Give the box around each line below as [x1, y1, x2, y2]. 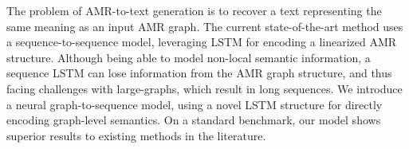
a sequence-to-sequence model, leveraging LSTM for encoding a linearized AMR [6, 33, 397, 50]
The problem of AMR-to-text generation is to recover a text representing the [6, 2, 382, 18]
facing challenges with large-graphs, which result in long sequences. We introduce [6, 80, 403, 96]
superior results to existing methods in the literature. [6, 127, 266, 143]
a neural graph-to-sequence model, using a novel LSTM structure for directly [6, 96, 383, 112]
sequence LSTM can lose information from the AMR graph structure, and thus [6, 65, 392, 81]
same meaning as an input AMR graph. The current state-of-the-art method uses [6, 18, 403, 34]
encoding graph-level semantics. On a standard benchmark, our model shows [6, 112, 381, 128]
